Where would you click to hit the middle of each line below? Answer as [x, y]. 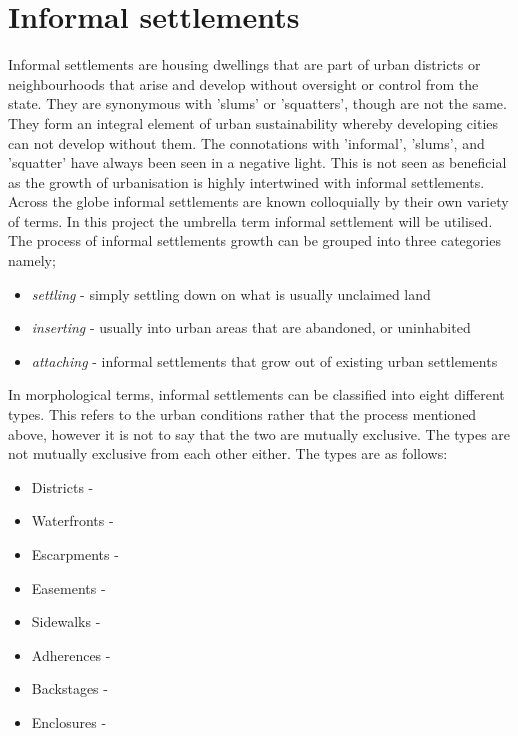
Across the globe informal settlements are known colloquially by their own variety [258, 201]
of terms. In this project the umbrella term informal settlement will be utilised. [250, 220]
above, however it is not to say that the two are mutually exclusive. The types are [259, 433]
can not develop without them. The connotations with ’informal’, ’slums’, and [246, 142]
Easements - [68, 587]
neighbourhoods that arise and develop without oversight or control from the [243, 83]
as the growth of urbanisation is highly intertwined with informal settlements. [246, 181]
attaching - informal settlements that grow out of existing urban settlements [264, 360]
